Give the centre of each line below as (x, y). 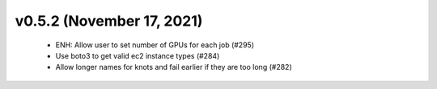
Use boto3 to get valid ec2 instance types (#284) (138, 55)
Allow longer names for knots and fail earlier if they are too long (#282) (174, 67)
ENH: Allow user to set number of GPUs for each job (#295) (155, 45)
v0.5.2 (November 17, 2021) (109, 21)
